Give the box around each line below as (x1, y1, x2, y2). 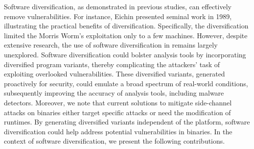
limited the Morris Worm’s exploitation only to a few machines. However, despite (4, 30, 248, 40)
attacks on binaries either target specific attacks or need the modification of (4, 107, 231, 117)
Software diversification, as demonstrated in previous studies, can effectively (4, 1, 231, 11)
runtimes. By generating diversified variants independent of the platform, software (4, 117, 250, 127)
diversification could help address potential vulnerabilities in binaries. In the (4, 126, 232, 136)
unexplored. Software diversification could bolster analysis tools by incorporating (4, 49, 246, 59)
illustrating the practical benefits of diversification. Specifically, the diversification (4, 21, 249, 31)
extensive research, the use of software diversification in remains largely (4, 40, 218, 50)
